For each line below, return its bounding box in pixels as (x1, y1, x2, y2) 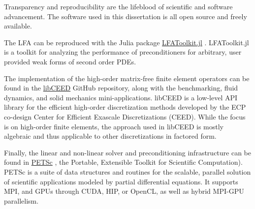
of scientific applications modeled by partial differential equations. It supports (4, 176, 238, 186)
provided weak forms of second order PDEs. (4, 56, 136, 66)
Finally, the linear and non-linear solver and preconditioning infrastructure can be (4, 147, 251, 157)
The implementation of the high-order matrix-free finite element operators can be (4, 73, 250, 83)
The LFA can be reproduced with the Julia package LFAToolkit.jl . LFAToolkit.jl (4, 37, 249, 47)
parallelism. (4, 195, 39, 206)
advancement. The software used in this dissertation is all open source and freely (4, 11, 247, 21)
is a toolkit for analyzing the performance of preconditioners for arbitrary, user (4, 47, 242, 57)
